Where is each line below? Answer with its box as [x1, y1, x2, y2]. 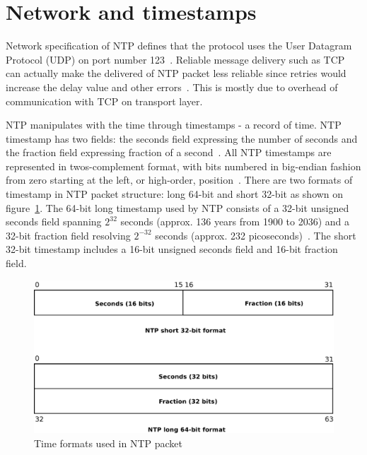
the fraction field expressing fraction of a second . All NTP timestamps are [6, 145, 332, 160]
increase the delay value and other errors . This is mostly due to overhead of [6, 79, 338, 94]
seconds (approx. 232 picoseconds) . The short [155, 227, 356, 242]
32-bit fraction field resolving [6, 227, 131, 242]
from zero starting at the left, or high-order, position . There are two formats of [6, 172, 353, 187]
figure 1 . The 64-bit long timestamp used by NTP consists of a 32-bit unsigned [6, 200, 349, 215]
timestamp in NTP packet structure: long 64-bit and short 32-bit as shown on [6, 187, 344, 201]
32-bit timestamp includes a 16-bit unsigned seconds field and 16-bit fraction [6, 242, 338, 256]
